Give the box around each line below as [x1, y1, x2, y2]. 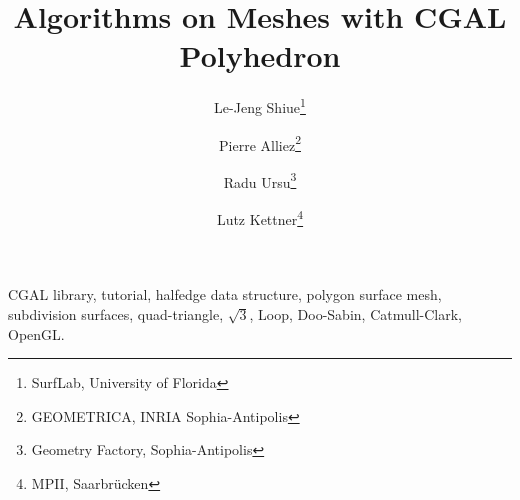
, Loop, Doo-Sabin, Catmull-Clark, [249, 303, 462, 324]
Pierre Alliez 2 [219, 131, 301, 155]
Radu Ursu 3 [223, 168, 297, 192]
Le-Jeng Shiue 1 [214, 94, 306, 117]
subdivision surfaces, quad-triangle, [8, 303, 224, 324]
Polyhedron [179, 35, 341, 76]
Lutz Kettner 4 [216, 206, 304, 229]
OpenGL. [8, 323, 65, 344]
